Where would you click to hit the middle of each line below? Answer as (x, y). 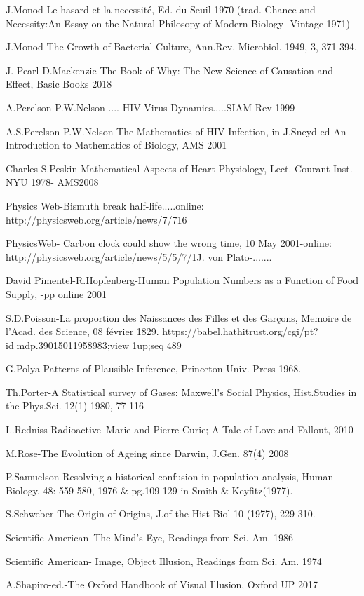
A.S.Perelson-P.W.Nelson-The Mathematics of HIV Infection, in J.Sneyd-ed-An (176, 131)
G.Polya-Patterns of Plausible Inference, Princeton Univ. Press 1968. (154, 368)
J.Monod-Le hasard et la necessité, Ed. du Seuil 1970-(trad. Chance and (161, 9)
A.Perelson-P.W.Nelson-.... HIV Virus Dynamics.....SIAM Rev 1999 (150, 107)
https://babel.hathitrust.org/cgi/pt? (240, 331)
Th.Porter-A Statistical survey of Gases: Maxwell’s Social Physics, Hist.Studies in (181, 392)
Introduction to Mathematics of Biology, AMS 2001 (116, 145)
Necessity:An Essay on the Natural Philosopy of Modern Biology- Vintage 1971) (178, 23)
